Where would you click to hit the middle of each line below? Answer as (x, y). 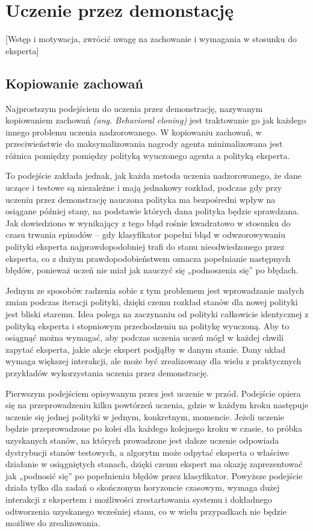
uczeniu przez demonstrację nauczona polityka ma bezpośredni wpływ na (141, 199)
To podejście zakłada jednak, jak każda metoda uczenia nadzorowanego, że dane (154, 175)
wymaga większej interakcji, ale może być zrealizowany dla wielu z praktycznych (153, 361)
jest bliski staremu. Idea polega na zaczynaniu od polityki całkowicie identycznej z (157, 314)
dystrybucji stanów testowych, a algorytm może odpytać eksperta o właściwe (147, 452)
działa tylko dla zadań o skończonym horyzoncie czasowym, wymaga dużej (143, 487)
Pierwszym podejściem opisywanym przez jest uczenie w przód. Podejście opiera (153, 393)
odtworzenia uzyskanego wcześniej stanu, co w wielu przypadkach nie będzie (146, 511)
